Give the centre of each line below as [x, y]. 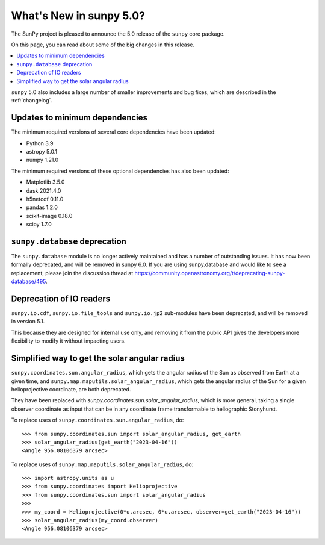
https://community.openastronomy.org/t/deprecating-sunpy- [210, 273]
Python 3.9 [40, 143]
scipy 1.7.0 [39, 224]
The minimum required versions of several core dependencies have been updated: [113, 132]
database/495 [29, 282]
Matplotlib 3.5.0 [45, 182]
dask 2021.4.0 [44, 190]
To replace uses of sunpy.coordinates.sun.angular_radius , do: [97, 420]
